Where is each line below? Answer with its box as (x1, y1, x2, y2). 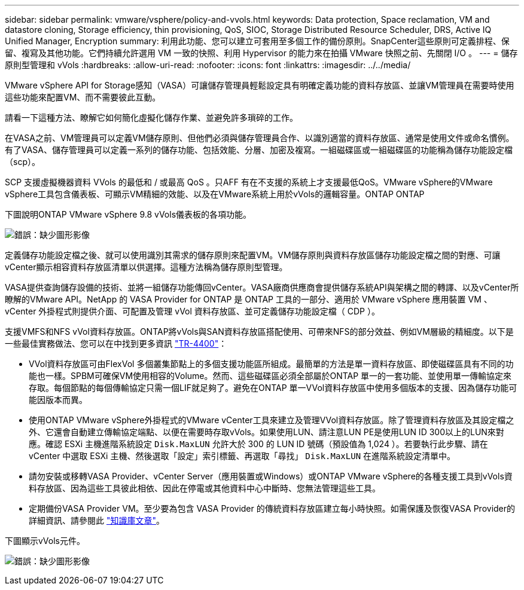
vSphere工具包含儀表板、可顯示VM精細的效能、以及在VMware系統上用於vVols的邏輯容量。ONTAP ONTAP (5, 189, 425, 199)
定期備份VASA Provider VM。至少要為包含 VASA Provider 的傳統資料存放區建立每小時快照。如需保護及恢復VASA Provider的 (29, 503, 516, 513)
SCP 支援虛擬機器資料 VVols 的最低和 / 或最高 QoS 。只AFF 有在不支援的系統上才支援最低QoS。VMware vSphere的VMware (5, 177, 493, 187)
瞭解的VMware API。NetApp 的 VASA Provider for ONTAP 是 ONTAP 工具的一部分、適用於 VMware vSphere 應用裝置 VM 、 (5, 294, 492, 304)
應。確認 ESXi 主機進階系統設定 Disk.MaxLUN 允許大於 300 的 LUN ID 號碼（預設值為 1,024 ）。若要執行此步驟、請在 (29, 439, 488, 449)
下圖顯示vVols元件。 (5, 536, 85, 546)
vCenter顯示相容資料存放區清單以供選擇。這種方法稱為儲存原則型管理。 (5, 262, 288, 272)
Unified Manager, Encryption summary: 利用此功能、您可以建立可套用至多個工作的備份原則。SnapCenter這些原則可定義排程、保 (5, 36, 510, 46)
